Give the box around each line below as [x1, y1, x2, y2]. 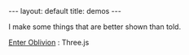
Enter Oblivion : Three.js [8, 38, 90, 47]
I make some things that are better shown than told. [8, 22, 182, 32]
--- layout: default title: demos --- [8, 6, 122, 15]
